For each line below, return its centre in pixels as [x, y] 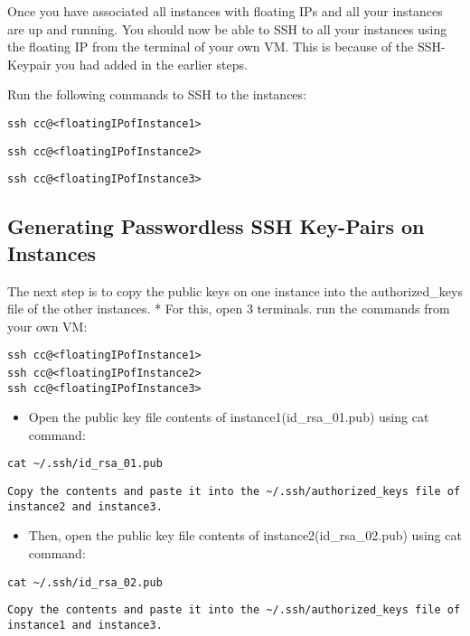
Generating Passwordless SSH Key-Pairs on [216, 226]
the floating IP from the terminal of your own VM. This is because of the [211, 47]
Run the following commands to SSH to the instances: [157, 94]
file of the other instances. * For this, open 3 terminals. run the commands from [229, 309]
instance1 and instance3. [85, 625]
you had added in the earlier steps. [151, 64]
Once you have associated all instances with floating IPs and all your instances [225, 11]
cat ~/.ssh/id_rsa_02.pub [85, 582]
